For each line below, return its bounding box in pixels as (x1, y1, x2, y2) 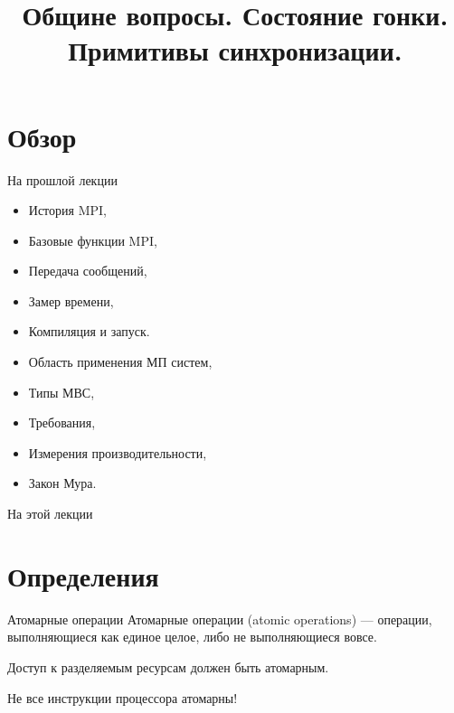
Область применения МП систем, (28, 352, 213, 371)
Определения (7, 557, 159, 594)
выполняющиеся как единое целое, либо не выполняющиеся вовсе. (7, 627, 377, 646)
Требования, (28, 413, 96, 432)
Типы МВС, (28, 382, 95, 401)
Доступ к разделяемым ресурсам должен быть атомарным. (7, 657, 329, 676)
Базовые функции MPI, (28, 230, 157, 249)
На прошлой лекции (7, 170, 118, 189)
